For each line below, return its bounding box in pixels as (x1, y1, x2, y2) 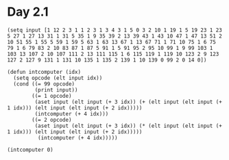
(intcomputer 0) (7, 146, 53, 153)
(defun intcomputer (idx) (7, 68, 81, 75)
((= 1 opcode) (32, 92, 72, 99)
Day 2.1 (7, 4, 49, 20)
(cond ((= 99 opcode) (13, 80, 75, 88)
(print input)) (34, 86, 78, 93)
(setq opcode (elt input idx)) (13, 75, 103, 81)
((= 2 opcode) (32, 116, 72, 123)
